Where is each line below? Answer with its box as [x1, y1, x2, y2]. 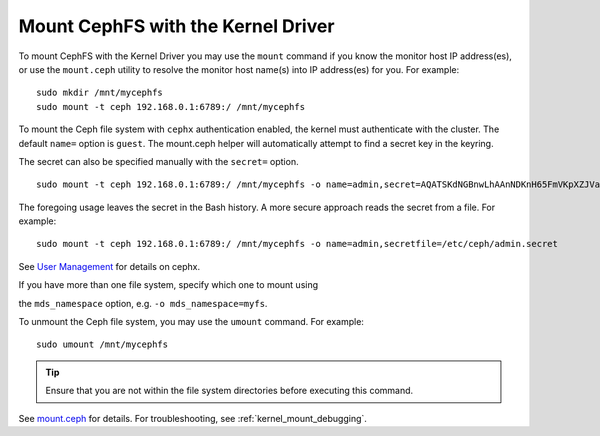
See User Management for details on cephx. [18, 260, 201, 272]
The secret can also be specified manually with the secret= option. [18, 155, 299, 167]
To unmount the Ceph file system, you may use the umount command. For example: [18, 316, 365, 328]
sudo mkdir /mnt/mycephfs [36, 87, 164, 99]
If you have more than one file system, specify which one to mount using [18, 279, 319, 291]
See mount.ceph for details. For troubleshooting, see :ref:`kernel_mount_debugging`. [18, 412, 367, 424]
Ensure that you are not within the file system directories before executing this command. [45, 385, 414, 397]
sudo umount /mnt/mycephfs [36, 339, 169, 350]
